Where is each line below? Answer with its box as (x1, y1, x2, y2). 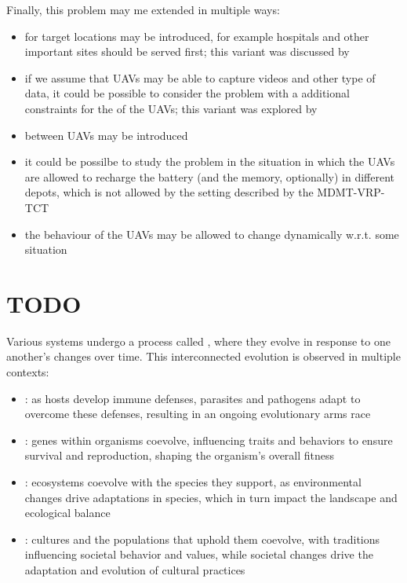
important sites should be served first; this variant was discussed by (24, 43, 350, 60)
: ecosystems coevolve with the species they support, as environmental (24, 474, 362, 489)
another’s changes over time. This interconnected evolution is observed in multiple (6, 348, 401, 365)
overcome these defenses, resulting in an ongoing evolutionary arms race (24, 405, 371, 422)
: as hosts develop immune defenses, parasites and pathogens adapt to (24, 390, 361, 406)
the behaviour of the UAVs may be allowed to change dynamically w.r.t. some (24, 225, 399, 242)
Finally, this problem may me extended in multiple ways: (6, 2, 280, 17)
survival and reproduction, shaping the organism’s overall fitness (24, 447, 335, 464)
